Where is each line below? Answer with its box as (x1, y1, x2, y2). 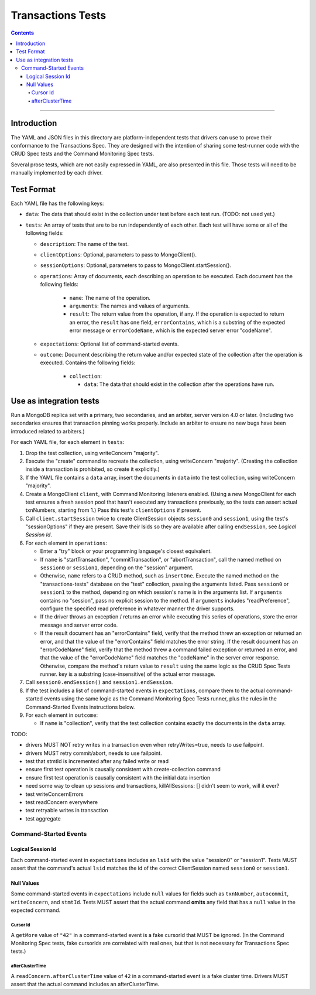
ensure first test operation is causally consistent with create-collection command (25, 766, 221, 773)
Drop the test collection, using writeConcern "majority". (25, 449, 159, 456)
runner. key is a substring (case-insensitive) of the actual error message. (40, 671, 216, 678)
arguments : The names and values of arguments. (69, 302, 190, 309)
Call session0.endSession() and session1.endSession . (25, 679, 173, 686)
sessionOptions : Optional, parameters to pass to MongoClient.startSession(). (40, 262, 231, 269)
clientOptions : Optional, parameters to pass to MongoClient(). (40, 251, 197, 258)
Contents (11, 29, 35, 36)
